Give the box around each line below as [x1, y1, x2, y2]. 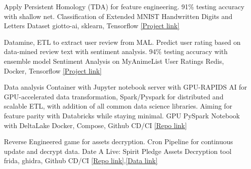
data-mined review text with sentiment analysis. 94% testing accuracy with [4, 46, 228, 56]
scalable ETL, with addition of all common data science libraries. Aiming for [4, 101, 233, 111]
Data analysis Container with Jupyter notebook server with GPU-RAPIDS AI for [4, 82, 247, 92]
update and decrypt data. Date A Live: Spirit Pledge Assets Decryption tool [4, 146, 232, 156]
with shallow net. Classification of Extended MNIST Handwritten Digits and [4, 11, 233, 21]
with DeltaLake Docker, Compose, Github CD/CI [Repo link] [4, 120, 187, 130]
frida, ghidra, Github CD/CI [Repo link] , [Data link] [4, 155, 158, 166]
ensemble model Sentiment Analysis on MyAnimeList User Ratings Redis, [4, 56, 224, 66]
